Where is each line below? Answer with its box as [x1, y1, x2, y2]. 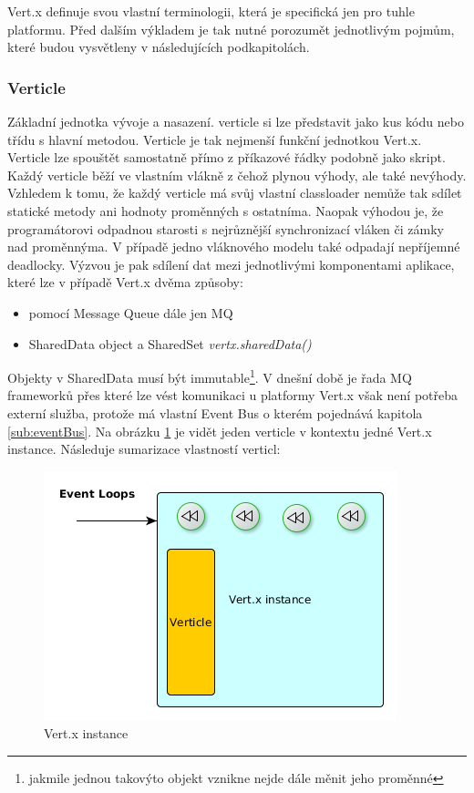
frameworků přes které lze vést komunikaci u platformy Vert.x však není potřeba [7, 386, 459, 405]
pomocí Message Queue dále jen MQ [28, 303, 233, 322]
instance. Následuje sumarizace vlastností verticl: [7, 439, 281, 458]
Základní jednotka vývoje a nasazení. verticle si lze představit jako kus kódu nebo [7, 112, 464, 130]
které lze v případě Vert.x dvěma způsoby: [7, 273, 243, 292]
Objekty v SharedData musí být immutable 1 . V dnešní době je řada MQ [7, 366, 412, 386]
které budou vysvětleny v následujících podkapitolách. [7, 37, 310, 57]
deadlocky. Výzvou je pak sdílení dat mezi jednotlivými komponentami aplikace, [7, 254, 455, 273]
